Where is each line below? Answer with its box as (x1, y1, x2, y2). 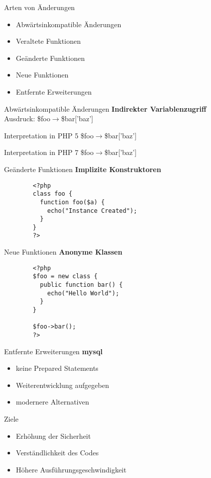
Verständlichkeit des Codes (16, 447, 99, 458)
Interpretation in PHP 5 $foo (4, 130, 94, 140)
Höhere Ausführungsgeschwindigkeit (16, 464, 127, 474)
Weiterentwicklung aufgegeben (16, 379, 109, 390)
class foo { (33, 190, 73, 198)
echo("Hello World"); (47, 289, 120, 297)
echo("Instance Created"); (47, 207, 137, 214)
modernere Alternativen (16, 396, 89, 407)
